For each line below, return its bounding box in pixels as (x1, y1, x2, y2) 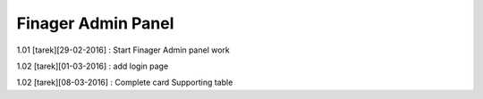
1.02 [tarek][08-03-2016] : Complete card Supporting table (16, 77, 233, 88)
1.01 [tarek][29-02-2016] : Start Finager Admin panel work (16, 45, 230, 55)
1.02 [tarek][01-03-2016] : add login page (16, 61, 169, 71)
